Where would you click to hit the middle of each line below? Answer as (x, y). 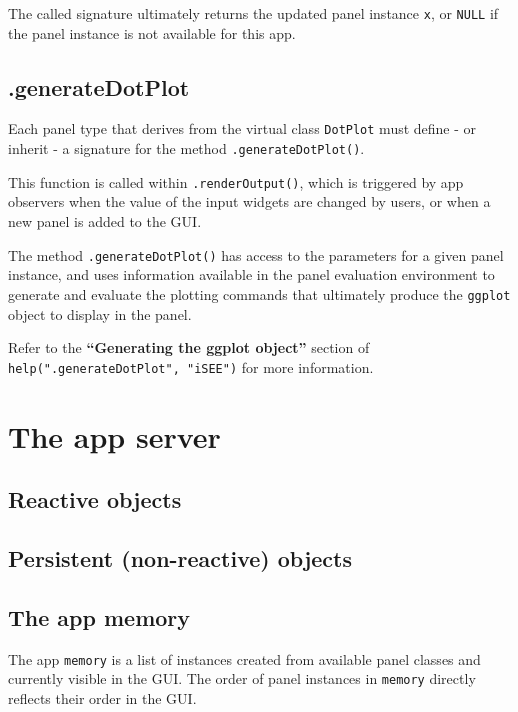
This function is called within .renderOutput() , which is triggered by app (236, 181)
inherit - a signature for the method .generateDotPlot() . (186, 148)
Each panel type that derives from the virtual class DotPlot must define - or (242, 128)
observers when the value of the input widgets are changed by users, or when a (249, 201)
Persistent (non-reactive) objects (180, 557)
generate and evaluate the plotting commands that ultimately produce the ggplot (259, 293)
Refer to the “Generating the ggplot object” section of (189, 347)
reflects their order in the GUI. (102, 697)
